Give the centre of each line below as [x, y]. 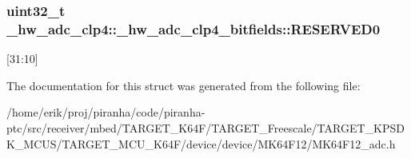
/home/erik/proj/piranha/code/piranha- [106, 112]
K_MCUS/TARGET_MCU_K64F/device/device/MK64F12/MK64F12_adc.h [201, 143]
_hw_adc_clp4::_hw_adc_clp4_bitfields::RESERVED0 [194, 28]
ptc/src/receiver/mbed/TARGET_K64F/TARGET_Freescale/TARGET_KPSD [205, 127]
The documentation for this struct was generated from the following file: [184, 85]
